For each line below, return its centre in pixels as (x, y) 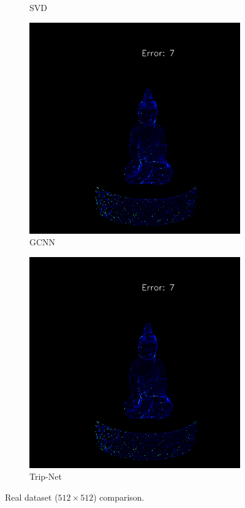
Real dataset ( (32, 497)
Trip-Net (46, 476)
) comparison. (119, 497)
